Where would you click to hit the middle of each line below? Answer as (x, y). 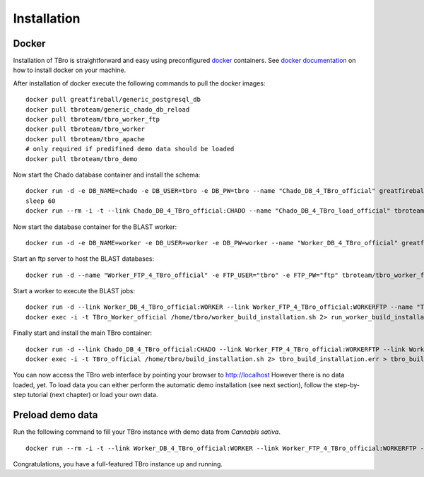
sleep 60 (41, 201)
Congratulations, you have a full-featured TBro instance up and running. (118, 464)
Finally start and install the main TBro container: (82, 333)
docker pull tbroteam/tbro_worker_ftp (93, 119)
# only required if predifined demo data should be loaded (130, 149)
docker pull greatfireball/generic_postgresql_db (113, 100)
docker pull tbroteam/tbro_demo (82, 159)
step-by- (347, 384)
